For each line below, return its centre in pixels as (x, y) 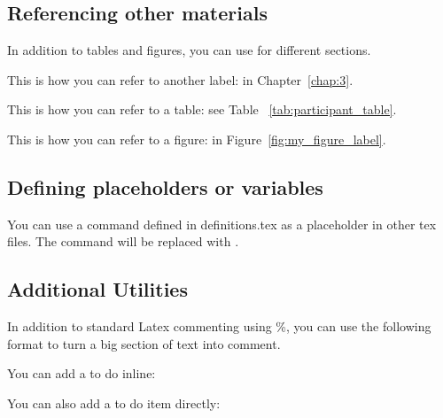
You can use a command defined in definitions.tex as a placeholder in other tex (222, 224)
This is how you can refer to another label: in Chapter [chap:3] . (180, 79)
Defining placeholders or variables (165, 186)
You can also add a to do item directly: (114, 403)
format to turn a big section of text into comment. (144, 343)
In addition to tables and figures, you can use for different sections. (189, 50)
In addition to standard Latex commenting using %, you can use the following (219, 326)
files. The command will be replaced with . (123, 241)
